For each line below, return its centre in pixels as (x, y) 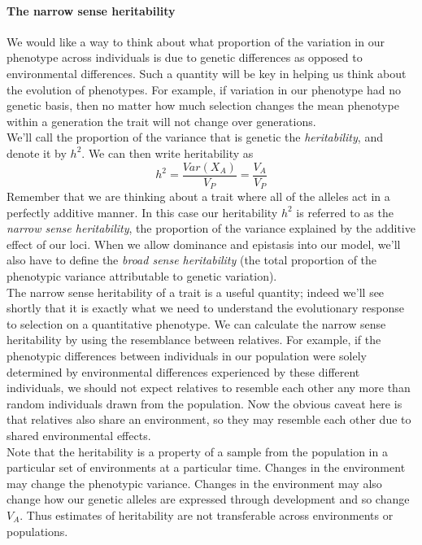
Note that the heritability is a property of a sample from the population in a (197, 451)
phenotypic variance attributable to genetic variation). (142, 276)
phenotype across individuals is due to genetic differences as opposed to (185, 57)
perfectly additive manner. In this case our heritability (142, 212)
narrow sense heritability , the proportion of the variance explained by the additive (211, 228)
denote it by (37, 153)
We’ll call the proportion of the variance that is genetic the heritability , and (195, 137)
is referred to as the (345, 212)
